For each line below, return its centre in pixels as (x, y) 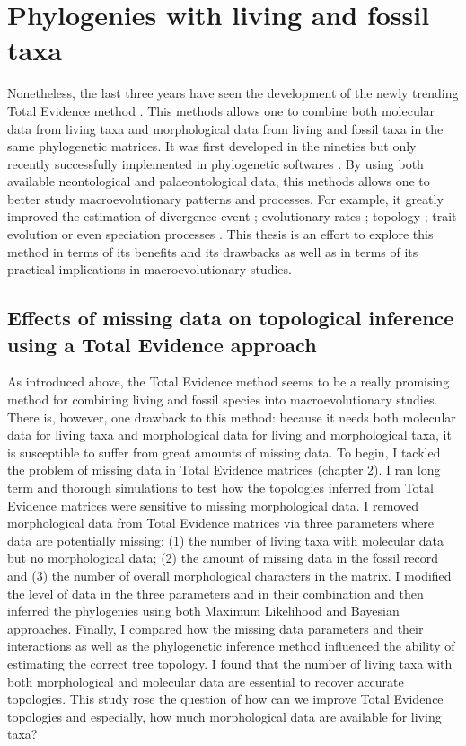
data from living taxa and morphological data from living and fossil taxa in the (225, 128)
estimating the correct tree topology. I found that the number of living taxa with (230, 663)
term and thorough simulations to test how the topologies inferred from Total (220, 487)
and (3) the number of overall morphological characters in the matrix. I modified (229, 575)
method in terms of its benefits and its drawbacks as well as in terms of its (213, 251)
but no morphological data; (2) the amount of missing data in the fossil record (223, 558)
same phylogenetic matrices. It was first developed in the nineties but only (212, 146)
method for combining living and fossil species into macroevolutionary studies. (223, 400)
